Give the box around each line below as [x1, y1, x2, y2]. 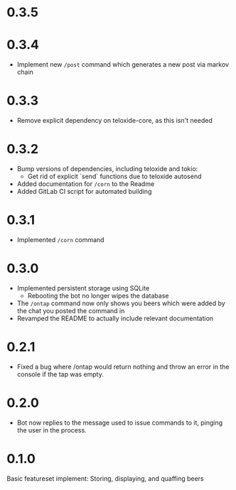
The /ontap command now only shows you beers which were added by [16, 299, 225, 307]
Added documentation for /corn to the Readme [16, 180, 155, 188]
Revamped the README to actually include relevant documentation [16, 314, 214, 322]
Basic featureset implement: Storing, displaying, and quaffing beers [6, 474, 204, 483]
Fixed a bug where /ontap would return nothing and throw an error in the [16, 362, 230, 371]
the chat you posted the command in [16, 306, 125, 315]
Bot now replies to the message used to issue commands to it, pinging [16, 418, 223, 427]
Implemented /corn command [16, 235, 104, 244]
